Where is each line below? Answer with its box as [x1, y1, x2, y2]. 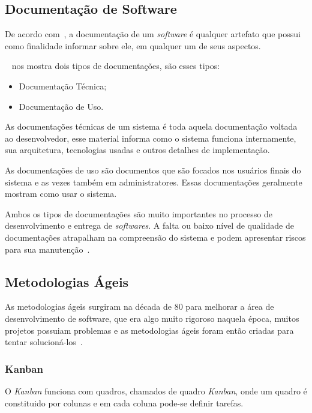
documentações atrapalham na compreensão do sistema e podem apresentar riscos [5, 231, 306, 243]
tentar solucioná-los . [5, 336, 83, 348]
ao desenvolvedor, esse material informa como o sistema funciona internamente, [5, 131, 296, 144]
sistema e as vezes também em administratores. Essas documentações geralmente [5, 175, 302, 188]
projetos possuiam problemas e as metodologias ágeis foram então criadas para [5, 324, 294, 336]
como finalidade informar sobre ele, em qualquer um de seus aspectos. [5, 39, 261, 52]
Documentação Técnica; [19, 79, 107, 92]
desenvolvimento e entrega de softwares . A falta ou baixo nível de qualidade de [5, 219, 294, 232]
